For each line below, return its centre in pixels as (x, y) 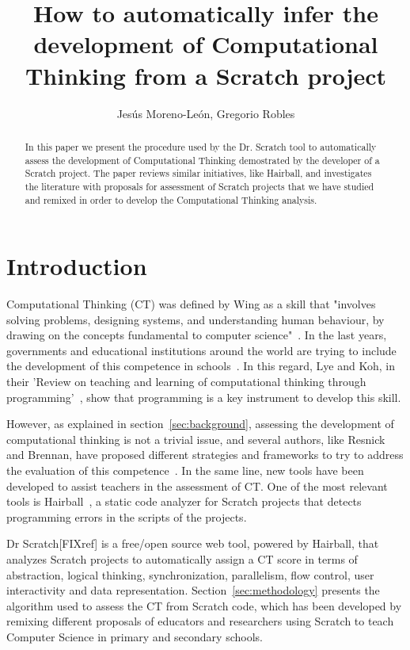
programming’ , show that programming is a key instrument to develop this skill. (204, 397)
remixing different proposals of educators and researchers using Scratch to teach (200, 621)
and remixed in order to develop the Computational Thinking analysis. (171, 199)
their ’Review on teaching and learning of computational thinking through (186, 382)
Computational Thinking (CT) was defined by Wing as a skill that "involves (191, 304)
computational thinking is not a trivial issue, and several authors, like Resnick (196, 439)
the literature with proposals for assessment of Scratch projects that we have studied (199, 186)
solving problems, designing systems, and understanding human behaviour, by (196, 319)
